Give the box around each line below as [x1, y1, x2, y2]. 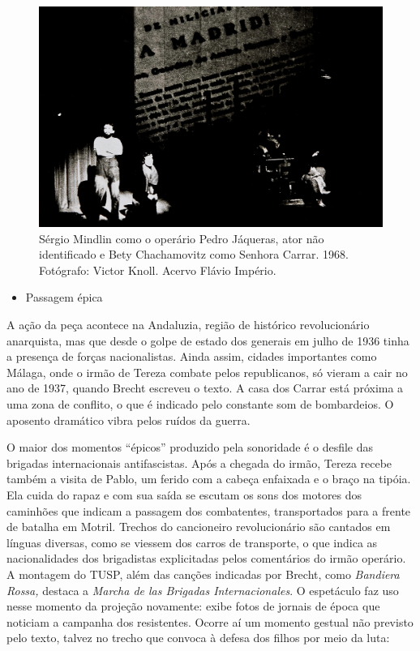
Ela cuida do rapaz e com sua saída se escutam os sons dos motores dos [6, 486, 362, 503]
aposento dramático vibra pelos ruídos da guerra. [6, 411, 251, 428]
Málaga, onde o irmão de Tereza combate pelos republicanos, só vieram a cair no [6, 363, 408, 380]
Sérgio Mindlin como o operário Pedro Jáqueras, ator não [39, 229, 324, 246]
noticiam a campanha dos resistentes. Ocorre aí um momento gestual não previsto [6, 613, 414, 630]
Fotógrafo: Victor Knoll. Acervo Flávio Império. [39, 261, 276, 278]
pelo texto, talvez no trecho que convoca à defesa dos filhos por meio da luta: [6, 629, 390, 646]
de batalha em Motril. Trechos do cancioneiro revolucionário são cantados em [6, 518, 391, 535]
